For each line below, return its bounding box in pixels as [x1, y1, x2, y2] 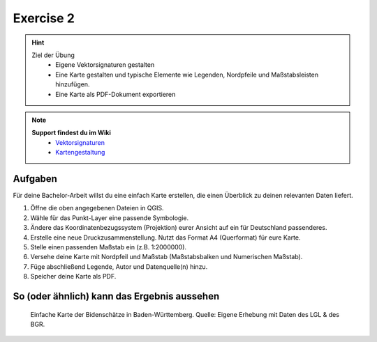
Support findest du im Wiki [31, 129, 112, 137]
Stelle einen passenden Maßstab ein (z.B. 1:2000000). [30, 242, 187, 251]
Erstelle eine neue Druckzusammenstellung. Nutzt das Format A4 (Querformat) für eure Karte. [30, 233, 301, 242]
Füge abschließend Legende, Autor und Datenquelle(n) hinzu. [30, 262, 208, 271]
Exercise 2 [13, 10, 75, 26]
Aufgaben [13, 173, 57, 185]
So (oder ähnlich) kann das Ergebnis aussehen [13, 290, 220, 302]
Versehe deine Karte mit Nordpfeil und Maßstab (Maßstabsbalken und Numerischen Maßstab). [30, 253, 303, 261]
